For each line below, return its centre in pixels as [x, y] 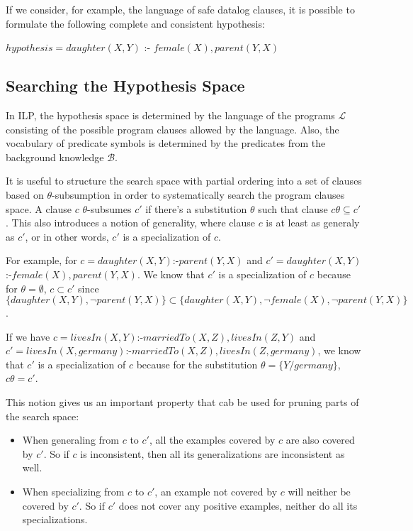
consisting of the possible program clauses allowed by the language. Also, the [172, 129]
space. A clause [39, 208]
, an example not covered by [216, 492]
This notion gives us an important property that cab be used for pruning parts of [182, 402]
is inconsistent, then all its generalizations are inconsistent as [213, 453]
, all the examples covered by [212, 440]
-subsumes [109, 208]
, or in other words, [67, 236]
